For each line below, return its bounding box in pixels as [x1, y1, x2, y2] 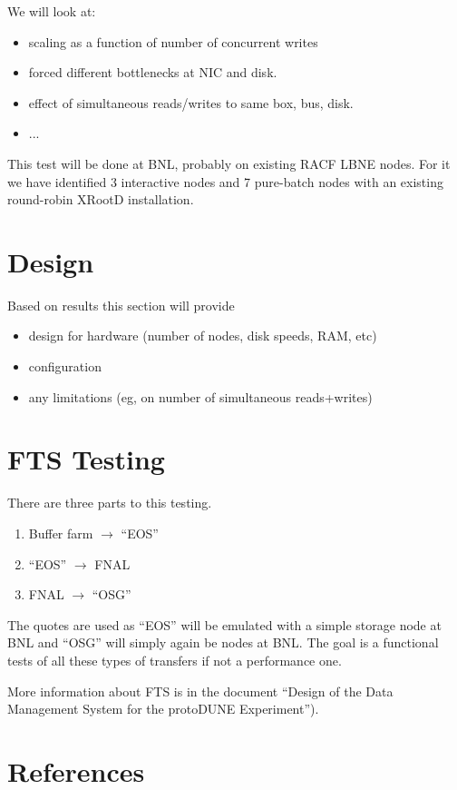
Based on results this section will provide [7, 295, 235, 314]
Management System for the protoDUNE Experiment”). [7, 699, 319, 718]
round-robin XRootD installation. [7, 190, 194, 209]
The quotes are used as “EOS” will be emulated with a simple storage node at [7, 615, 442, 634]
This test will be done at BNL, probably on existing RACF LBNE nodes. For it [7, 153, 451, 173]
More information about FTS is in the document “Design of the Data [7, 681, 394, 700]
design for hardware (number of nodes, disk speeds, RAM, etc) [28, 326, 377, 345]
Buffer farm [28, 523, 93, 542]
